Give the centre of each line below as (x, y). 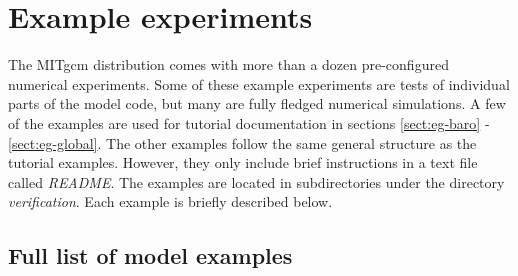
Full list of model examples (150, 255)
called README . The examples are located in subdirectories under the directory (256, 181)
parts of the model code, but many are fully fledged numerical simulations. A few (257, 103)
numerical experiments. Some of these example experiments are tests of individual (259, 83)
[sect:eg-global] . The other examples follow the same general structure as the (242, 142)
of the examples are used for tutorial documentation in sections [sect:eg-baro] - (249, 122)
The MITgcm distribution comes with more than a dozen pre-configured (228, 64)
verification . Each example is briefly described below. (170, 201)
